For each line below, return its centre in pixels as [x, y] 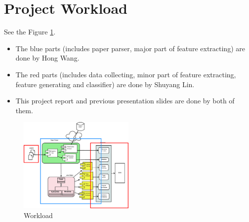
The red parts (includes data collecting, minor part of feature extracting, [126, 74]
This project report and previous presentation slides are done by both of [125, 101]
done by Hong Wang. [47, 58]
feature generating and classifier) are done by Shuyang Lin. [105, 84]
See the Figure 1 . [30, 32]
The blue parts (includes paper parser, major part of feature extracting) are [130, 48]
